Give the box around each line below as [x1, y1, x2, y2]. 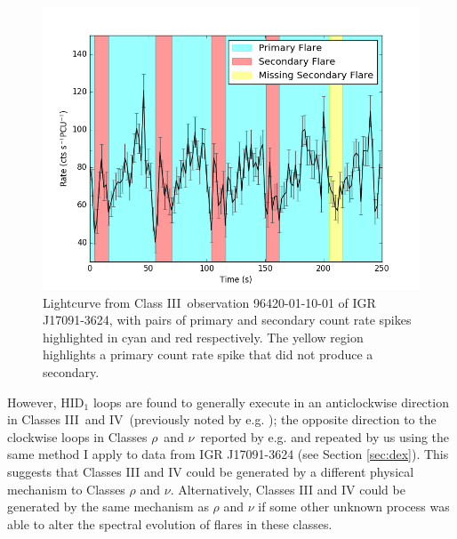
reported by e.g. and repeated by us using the [200, 427, 450, 446]
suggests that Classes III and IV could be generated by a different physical [7, 462, 414, 480]
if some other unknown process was [258, 497, 450, 516]
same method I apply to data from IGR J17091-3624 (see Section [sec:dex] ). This [7, 445, 449, 463]
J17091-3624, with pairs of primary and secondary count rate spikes [43, 310, 412, 329]
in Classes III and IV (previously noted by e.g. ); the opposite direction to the [7, 410, 437, 429]
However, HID [7, 392, 84, 411]
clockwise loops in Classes [7, 427, 148, 446]
